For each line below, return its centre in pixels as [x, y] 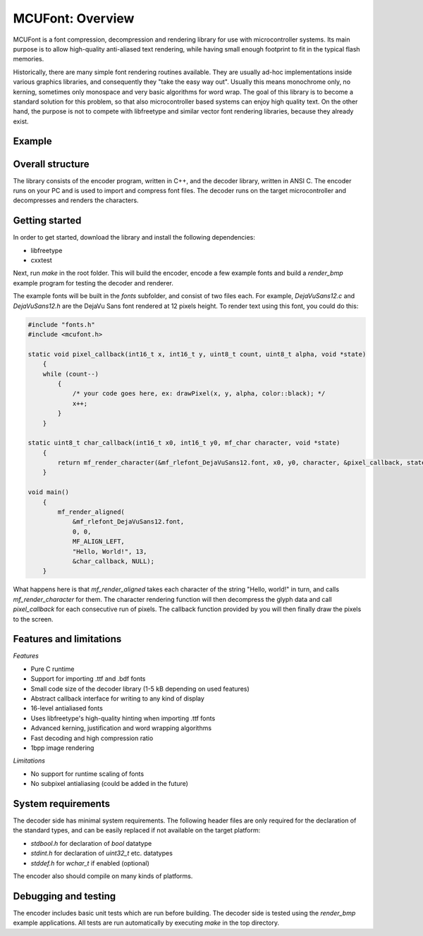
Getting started [47, 221]
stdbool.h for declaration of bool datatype [91, 843]
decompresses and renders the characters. [76, 200]
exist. [21, 121]
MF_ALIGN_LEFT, [98, 542]
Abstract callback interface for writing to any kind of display [117, 698]
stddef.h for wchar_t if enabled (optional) [90, 863]
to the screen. [33, 619]
